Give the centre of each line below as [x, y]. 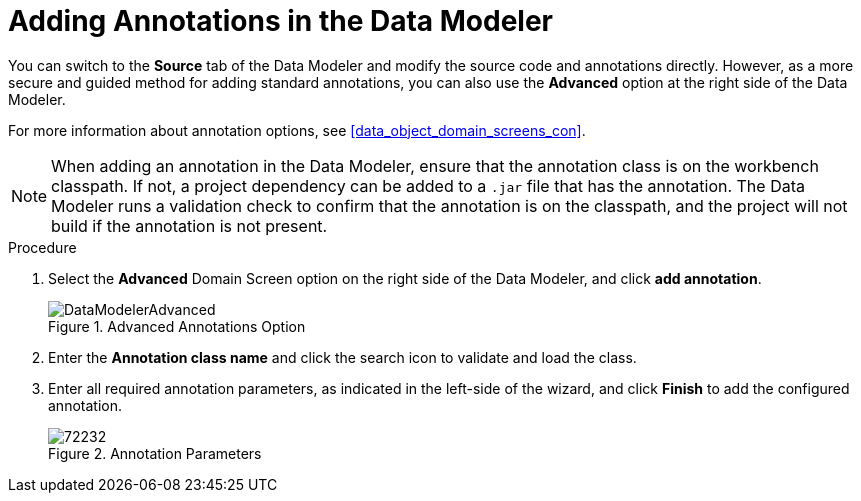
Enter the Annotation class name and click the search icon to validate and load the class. [342, 357]
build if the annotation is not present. [189, 225]
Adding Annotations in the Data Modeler [280, 21]
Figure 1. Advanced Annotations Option [177, 326]
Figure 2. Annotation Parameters [155, 453]
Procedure [42, 247]
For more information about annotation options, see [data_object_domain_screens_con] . [297, 130]
